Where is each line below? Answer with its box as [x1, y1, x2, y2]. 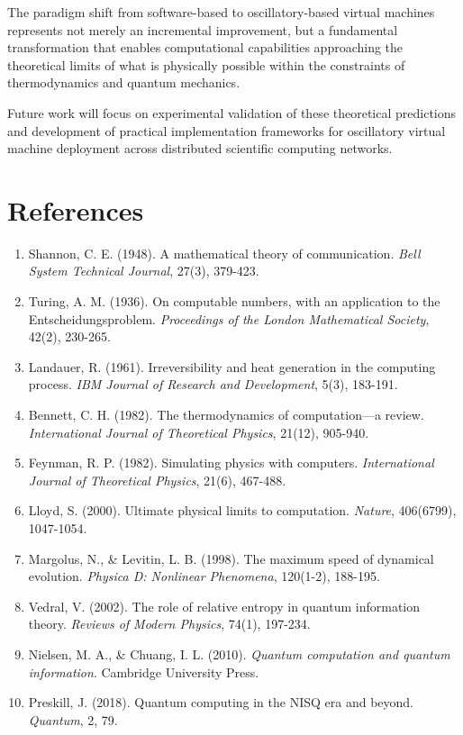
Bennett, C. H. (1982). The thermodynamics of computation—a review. [28, 405, 424, 424]
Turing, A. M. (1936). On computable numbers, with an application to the [28, 292, 440, 311]
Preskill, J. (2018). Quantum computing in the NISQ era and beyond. [28, 693, 414, 712]
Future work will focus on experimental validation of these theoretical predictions [7, 103, 457, 122]
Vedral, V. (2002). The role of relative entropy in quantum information [28, 596, 421, 615]
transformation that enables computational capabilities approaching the [7, 38, 404, 57]
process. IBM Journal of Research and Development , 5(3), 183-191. [28, 375, 398, 394]
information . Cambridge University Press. [28, 662, 259, 681]
